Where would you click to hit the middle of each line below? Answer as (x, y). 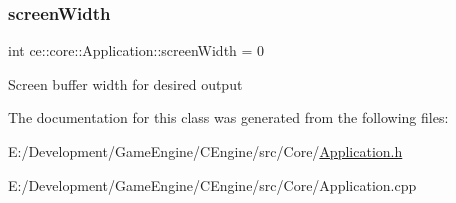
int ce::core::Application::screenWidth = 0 (136, 50)
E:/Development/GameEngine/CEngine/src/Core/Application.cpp (212, 184)
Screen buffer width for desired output (125, 83)
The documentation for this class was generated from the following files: (228, 117)
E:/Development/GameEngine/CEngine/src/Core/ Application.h (205, 151)
